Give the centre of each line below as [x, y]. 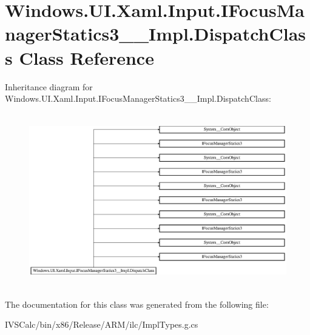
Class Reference [86, 57]
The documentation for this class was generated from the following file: [137, 304]
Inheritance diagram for [49, 86]
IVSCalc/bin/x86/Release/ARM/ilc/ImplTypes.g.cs [102, 324]
